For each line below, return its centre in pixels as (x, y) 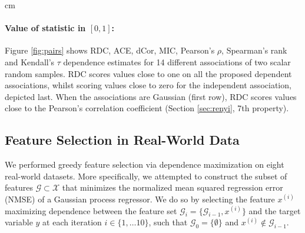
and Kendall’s (30, 61)
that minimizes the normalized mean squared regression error (173, 187)
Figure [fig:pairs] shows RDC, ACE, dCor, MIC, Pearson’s (110, 50)
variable (19, 222)
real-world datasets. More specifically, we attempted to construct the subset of (146, 176)
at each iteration (72, 222)
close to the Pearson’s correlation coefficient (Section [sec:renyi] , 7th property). (147, 108)
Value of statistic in (45, 28)
